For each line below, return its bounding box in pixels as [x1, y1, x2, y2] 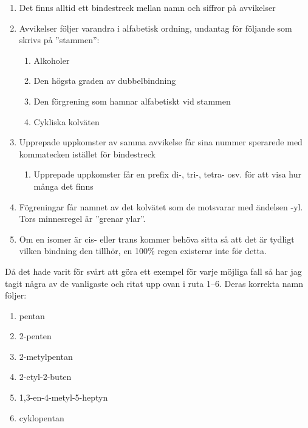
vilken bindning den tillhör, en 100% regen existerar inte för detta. [19, 244, 267, 257]
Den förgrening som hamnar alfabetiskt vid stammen [33, 94, 231, 107]
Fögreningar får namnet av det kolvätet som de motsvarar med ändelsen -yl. [19, 200, 303, 213]
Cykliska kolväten [33, 115, 100, 128]
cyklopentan [19, 411, 64, 424]
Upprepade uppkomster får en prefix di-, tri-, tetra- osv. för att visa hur [33, 168, 302, 181]
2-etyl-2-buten [19, 370, 72, 383]
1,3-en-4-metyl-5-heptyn [19, 391, 108, 404]
